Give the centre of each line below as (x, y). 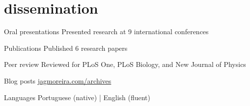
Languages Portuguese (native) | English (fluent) (77, 97)
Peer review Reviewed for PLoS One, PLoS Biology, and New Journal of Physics (125, 64)
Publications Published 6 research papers (66, 48)
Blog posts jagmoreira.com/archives (58, 80)
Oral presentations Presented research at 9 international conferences (106, 32)
